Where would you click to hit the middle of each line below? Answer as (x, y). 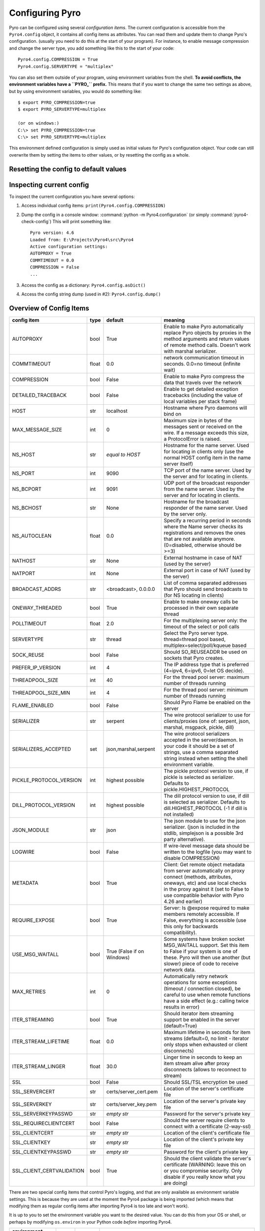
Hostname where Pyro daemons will (205, 408)
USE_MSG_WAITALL (35, 954)
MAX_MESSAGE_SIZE (37, 430)
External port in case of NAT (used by (207, 570)
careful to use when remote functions (207, 995)
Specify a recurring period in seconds (207, 520)
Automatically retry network (196, 976)
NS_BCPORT (27, 489)
